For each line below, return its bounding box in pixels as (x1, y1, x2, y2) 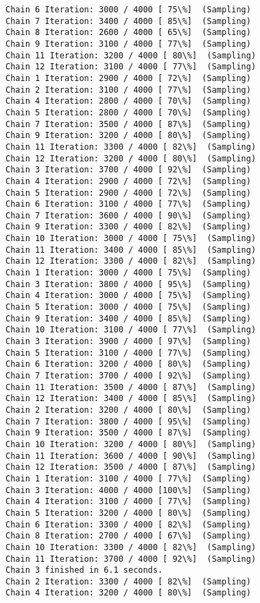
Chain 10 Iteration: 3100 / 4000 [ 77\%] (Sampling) (5, 325, 257, 335)
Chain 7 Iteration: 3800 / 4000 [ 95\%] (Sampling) (5, 416, 251, 426)
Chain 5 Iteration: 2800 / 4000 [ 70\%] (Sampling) (5, 107, 251, 117)
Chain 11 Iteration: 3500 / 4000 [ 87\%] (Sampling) (5, 382, 257, 392)
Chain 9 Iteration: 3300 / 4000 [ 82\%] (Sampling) (5, 222, 251, 232)
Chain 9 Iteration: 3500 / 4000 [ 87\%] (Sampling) (5, 428, 251, 438)
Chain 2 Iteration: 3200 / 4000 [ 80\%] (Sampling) (5, 405, 251, 415)
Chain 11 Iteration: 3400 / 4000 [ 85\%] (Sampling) (5, 244, 257, 255)
